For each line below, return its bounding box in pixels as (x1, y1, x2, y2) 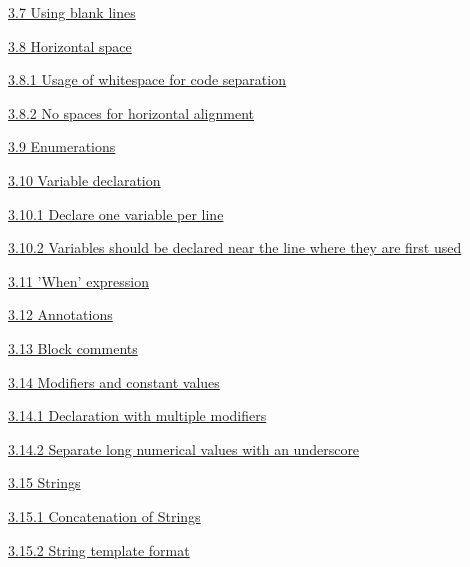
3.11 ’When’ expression (8, 270, 149, 291)
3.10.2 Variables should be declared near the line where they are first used (8, 237, 462, 258)
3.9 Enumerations (8, 136, 116, 157)
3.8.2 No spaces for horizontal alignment (8, 102, 255, 123)
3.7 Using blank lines (8, 2, 136, 22)
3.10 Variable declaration (8, 169, 161, 190)
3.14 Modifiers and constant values (8, 371, 220, 392)
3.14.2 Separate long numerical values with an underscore (8, 438, 360, 459)
